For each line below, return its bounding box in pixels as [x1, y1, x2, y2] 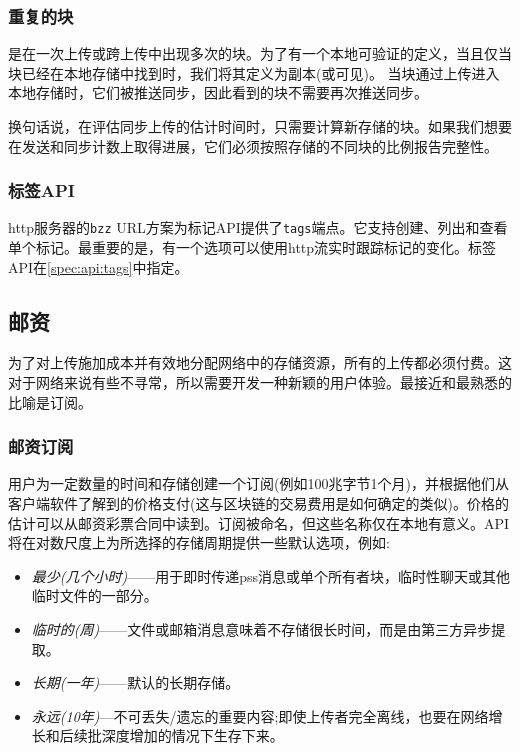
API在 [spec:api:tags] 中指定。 [8, 256, 189, 277]
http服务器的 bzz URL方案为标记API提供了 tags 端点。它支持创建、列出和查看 [8, 217, 508, 238]
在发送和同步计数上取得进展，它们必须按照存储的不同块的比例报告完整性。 [8, 135, 498, 156]
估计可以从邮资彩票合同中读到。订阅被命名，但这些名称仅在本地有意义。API [8, 512, 510, 533]
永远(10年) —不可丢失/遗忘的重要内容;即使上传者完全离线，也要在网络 [31, 705, 489, 726]
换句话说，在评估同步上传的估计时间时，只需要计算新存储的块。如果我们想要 [8, 116, 512, 136]
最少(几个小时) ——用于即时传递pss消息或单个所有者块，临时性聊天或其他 [31, 565, 511, 586]
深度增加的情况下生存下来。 [101, 725, 284, 746]
